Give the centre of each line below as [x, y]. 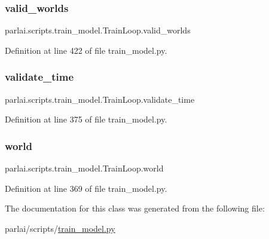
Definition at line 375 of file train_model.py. [86, 119]
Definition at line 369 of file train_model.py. [86, 188]
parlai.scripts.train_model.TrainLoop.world [84, 168]
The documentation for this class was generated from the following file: [135, 208]
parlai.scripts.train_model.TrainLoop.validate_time [100, 99]
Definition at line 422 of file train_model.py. [86, 50]
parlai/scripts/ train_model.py [60, 228]
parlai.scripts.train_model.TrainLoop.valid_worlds [98, 30]
